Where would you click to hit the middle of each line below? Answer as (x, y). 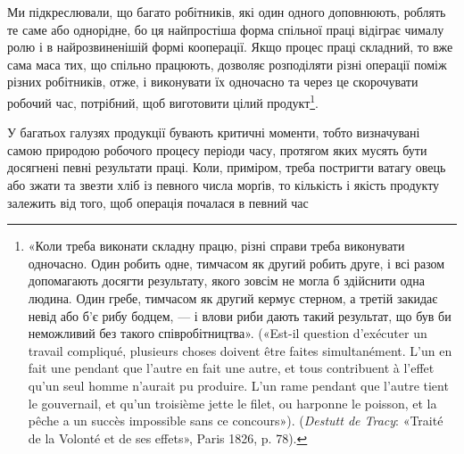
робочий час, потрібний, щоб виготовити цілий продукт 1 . (163, 101)
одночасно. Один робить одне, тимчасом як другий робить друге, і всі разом (236, 263)
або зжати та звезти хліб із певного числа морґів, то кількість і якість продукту (224, 185)
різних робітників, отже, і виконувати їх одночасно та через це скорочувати (213, 82)
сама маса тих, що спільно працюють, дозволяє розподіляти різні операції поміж (227, 64)
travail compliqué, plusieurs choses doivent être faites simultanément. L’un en (240, 350)
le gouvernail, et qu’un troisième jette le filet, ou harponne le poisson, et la (232, 403)
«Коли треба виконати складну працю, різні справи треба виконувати (216, 246)
